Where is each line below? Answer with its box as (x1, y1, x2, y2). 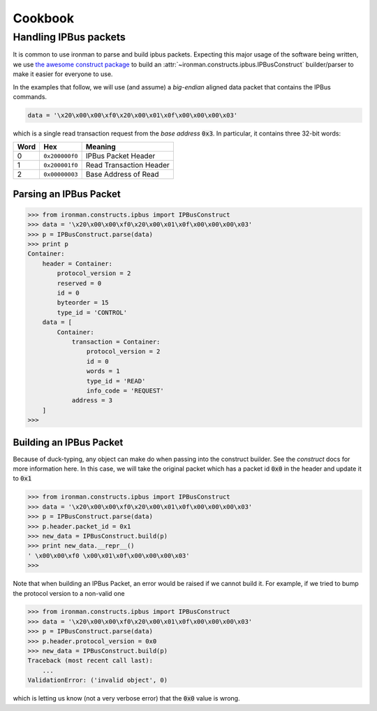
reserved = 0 (57, 279, 102, 287)
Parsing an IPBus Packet (13, 188, 121, 200)
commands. (13, 92, 47, 101)
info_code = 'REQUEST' (86, 386, 164, 395)
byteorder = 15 (57, 299, 110, 307)
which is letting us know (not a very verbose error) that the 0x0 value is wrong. (13, 694, 240, 703)
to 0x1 (13, 474, 32, 483)
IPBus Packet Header (85, 151, 156, 161)
